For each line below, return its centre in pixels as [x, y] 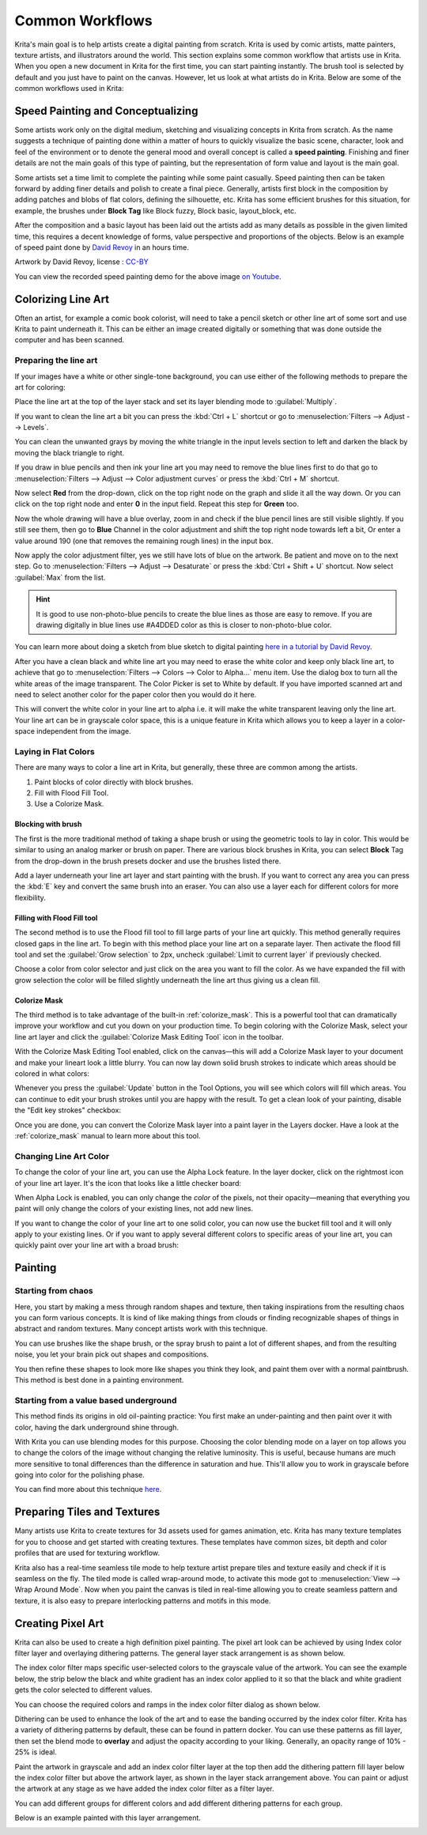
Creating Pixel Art [59, 1624]
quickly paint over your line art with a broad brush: [97, 1245]
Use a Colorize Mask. [69, 804]
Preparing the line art [56, 361]
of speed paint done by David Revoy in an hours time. [102, 247]
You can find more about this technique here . [88, 1490]
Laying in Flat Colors [55, 751]
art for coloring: [40, 387]
